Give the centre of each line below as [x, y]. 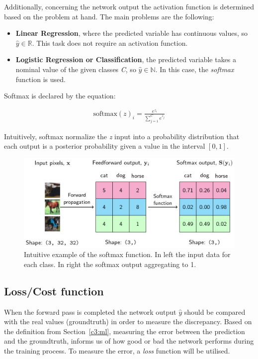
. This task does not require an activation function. [110, 43]
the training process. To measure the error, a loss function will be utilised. [117, 351]
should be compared [215, 312]
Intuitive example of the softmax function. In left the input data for [127, 254]
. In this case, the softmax [195, 69]
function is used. [41, 79]
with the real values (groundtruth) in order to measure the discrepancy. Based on [128, 321]
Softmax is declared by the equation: [60, 96]
